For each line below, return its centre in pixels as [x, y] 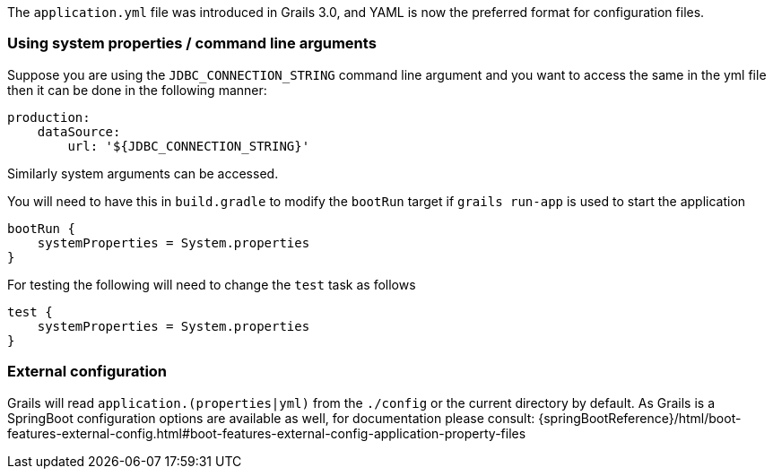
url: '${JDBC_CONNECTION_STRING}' [189, 146]
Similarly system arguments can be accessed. [143, 173]
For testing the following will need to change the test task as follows [212, 284]
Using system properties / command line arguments [192, 43]
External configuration [87, 372]
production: [49, 117]
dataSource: [79, 131]
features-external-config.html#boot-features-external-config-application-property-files [267, 433]
